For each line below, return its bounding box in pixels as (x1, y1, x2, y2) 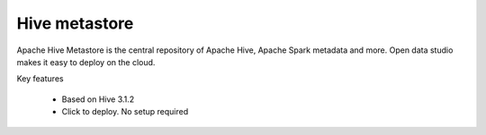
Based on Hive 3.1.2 (61, 94, 135, 105)
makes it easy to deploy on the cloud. (16, 56, 156, 67)
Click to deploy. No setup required (61, 106, 189, 117)
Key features (16, 73, 64, 84)
